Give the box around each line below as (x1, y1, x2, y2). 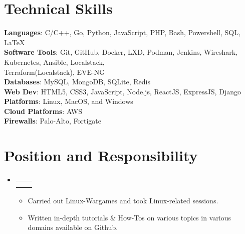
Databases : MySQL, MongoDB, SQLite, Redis (4, 76, 150, 87)
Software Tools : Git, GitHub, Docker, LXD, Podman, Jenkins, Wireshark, (4, 47, 238, 57)
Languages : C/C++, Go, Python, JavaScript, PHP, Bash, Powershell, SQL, (4, 27, 240, 38)
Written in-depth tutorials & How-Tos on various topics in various (28, 212, 231, 222)
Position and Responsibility (4, 145, 198, 166)
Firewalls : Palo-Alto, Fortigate (4, 115, 102, 126)
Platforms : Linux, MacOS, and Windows (4, 96, 133, 106)
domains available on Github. (28, 222, 118, 232)
